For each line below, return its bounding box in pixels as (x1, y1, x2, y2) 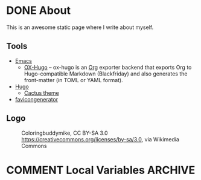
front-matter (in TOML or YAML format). (24, 76, 124, 83)
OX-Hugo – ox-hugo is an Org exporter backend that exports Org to (24, 63, 192, 71)
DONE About (6, 4, 71, 18)
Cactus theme (24, 89, 59, 97)
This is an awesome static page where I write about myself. (6, 24, 154, 31)
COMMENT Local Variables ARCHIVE (6, 163, 196, 177)
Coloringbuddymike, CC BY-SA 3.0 (21, 129, 108, 137)
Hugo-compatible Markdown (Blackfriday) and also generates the (24, 70, 188, 77)
